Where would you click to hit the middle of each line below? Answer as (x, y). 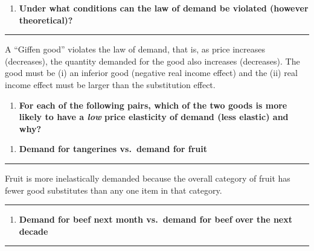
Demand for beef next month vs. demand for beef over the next (155, 219)
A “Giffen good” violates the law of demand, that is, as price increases (135, 49)
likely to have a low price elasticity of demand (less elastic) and (154, 117)
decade (34, 231)
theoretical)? (46, 20)
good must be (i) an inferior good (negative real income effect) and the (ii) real (151, 73)
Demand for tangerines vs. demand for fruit (113, 149)
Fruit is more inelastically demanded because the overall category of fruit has (148, 178)
